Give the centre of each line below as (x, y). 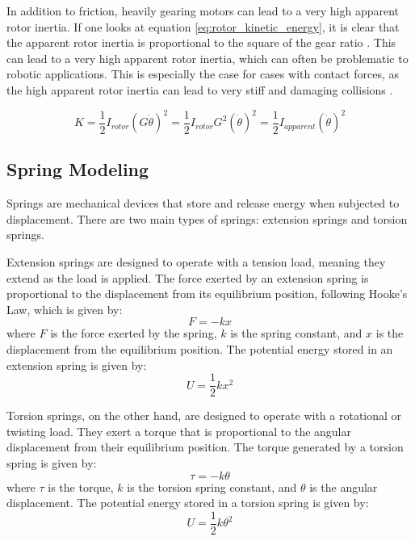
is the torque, (81, 486)
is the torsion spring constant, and (212, 486)
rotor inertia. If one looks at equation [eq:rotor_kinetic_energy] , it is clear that (203, 26)
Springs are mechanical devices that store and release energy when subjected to (203, 203)
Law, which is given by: (65, 309)
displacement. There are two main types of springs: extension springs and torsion (207, 218)
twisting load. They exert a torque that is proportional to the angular (179, 431)
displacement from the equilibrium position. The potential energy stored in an (200, 349)
